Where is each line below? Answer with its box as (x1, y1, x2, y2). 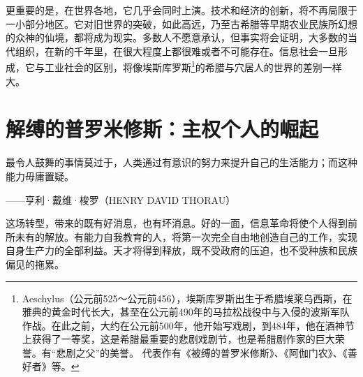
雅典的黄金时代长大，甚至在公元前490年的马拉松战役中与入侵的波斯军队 (22, 304, 350, 319)
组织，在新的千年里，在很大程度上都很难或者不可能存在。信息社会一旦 (15, 43, 338, 58)
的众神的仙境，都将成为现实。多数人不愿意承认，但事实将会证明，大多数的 (6, 30, 348, 45)
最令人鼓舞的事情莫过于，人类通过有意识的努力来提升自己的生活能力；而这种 (6, 155, 357, 170)
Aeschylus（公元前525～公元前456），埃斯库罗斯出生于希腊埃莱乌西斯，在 (22, 290, 353, 305)
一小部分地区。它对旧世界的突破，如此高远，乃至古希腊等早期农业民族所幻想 (6, 16, 357, 31)
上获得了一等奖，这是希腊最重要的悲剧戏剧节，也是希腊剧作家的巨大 (22, 332, 335, 346)
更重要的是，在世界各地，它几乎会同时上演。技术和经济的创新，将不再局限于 (6, 3, 357, 17)
